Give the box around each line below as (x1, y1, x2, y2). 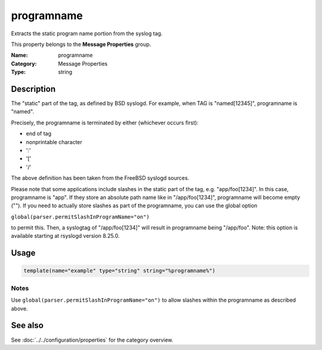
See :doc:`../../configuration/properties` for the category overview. (11, 336, 174, 343)
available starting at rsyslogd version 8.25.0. (11, 232, 120, 240)
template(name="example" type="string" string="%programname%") (23, 268, 216, 274)
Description (11, 84, 56, 94)
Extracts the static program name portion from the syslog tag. (11, 30, 163, 37)
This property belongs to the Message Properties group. (11, 41, 151, 48)
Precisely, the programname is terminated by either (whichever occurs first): (11, 119, 199, 126)
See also (11, 320, 44, 331)
